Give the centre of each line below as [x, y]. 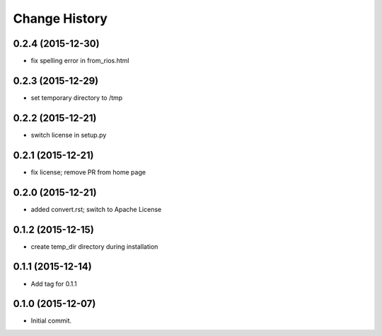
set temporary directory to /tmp [77, 97]
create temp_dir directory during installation [94, 246]
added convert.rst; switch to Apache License [96, 209]
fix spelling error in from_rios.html [80, 61]
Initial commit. [51, 321]
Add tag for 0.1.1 [54, 284]
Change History [60, 18]
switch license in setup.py [69, 135]
